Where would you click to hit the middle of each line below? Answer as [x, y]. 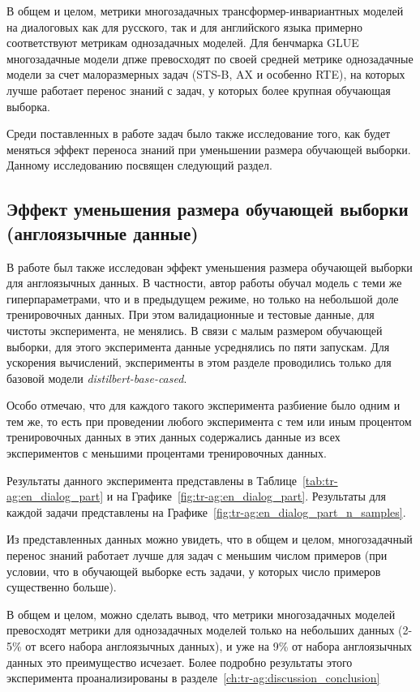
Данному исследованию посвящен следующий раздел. [139, 165]
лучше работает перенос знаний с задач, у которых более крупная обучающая [199, 90]
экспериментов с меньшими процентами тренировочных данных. [167, 453]
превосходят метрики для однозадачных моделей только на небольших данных [201, 630]
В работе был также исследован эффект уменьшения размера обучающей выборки [210, 266]
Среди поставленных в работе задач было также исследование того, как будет [199, 133]
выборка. [28, 106]
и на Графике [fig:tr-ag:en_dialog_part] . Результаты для [246, 496]
